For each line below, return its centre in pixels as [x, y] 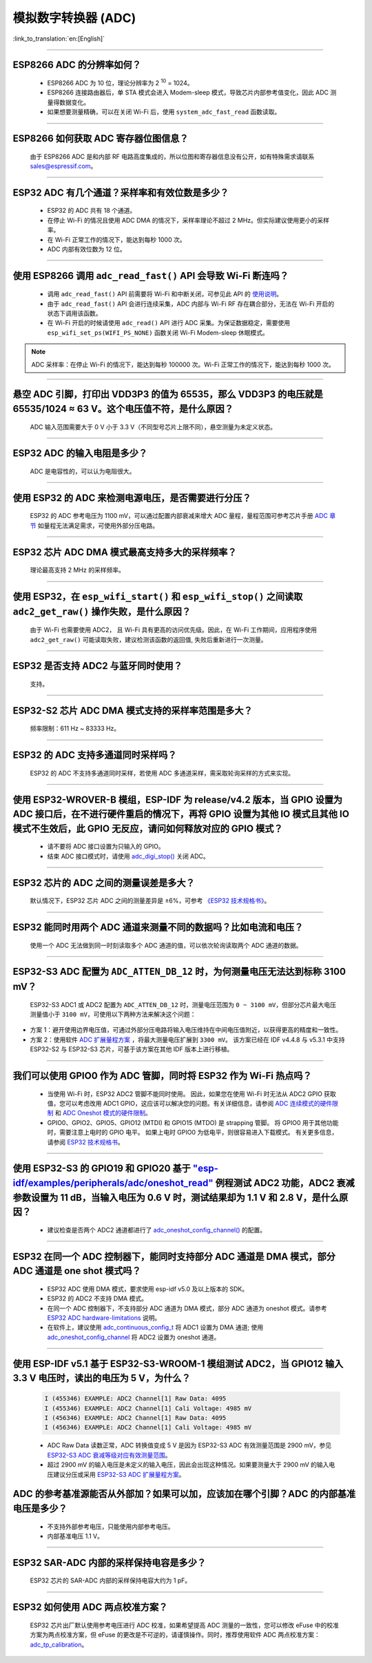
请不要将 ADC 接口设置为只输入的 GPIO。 [106, 847]
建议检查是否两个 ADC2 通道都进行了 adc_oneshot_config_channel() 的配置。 [157, 1230]
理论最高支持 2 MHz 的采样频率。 [77, 570]
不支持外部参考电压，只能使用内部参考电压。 [111, 1527]
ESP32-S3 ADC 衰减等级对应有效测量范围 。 [109, 1455]
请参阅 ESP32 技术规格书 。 [85, 1142]
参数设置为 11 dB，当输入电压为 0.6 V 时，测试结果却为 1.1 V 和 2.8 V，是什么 [176, 1198]
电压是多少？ [40, 1509]
